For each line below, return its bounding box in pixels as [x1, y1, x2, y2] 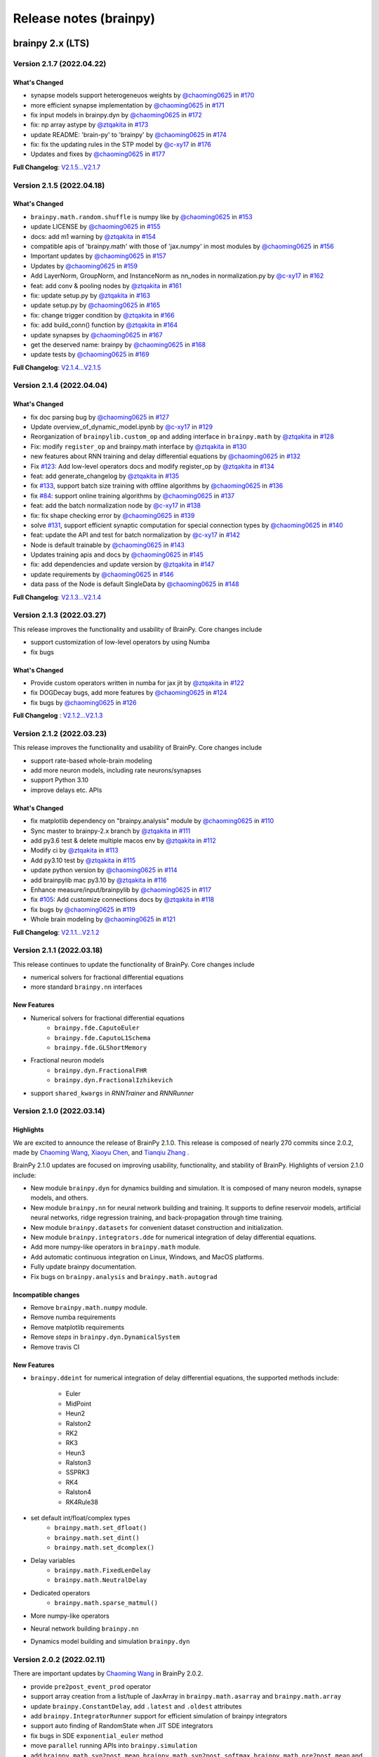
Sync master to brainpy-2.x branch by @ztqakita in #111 [30, 826, 191, 835]
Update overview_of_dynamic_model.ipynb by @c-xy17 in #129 [30, 422, 213, 432]
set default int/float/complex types [30, 1514, 131, 1522]
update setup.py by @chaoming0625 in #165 [30, 301, 161, 309]
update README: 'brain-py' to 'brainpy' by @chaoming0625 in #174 [30, 130, 227, 138]
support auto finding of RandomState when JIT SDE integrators [30, 1722, 213, 1730]
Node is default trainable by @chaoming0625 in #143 [30, 540, 185, 549]
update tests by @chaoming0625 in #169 [30, 350, 150, 358]
